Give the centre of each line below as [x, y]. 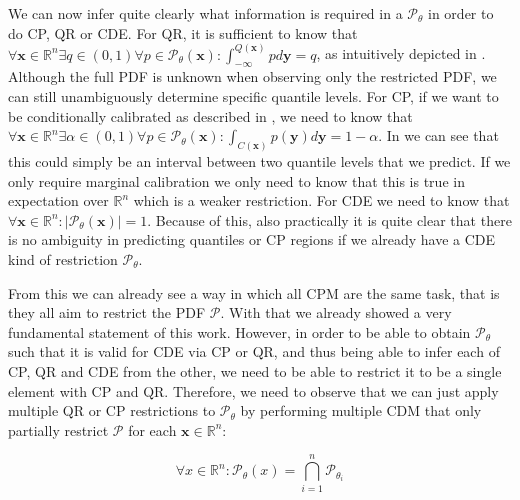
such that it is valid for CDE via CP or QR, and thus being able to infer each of [254, 351]
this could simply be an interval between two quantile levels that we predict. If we [259, 161]
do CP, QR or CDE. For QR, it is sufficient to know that [183, 32]
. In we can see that [438, 135]
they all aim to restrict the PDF [107, 312]
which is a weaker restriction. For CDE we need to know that [321, 200]
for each [152, 429]
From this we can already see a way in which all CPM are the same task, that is [254, 292]
